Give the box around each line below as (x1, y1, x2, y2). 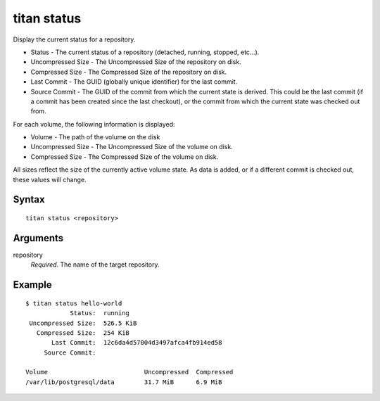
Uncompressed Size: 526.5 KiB (29, 319, 137, 327)
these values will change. (13, 175, 87, 184)
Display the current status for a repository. (13, 35, 136, 44)
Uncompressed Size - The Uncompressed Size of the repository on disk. (30, 58, 242, 66)
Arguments (13, 232, 64, 244)
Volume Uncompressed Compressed (25, 368, 234, 376)
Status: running (70, 310, 130, 317)
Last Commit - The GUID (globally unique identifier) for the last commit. (30, 77, 238, 86)
